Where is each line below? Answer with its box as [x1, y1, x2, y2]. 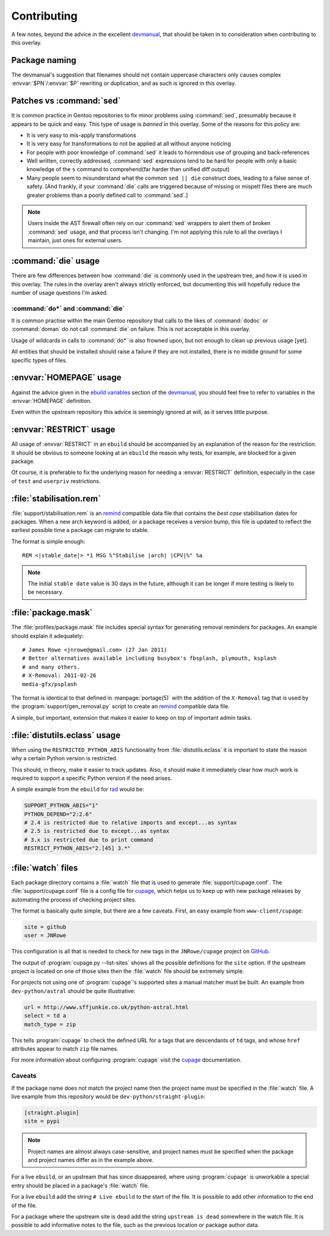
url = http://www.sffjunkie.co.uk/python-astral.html [24, 1004, 189, 1010]
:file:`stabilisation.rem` [11, 493, 101, 504]
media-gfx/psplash [22, 681, 78, 687]
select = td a [24, 1012, 67, 1020]
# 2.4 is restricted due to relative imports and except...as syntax [24, 820, 237, 826]
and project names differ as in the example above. [28, 1156, 154, 1164]
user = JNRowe [24, 932, 67, 939]
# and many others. [22, 664, 81, 670]
